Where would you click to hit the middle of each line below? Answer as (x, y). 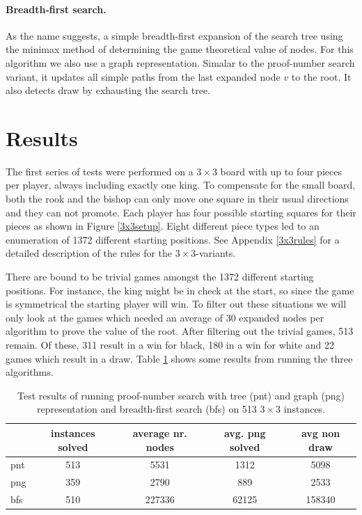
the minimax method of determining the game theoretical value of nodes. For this (180, 49)
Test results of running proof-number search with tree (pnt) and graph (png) (181, 395)
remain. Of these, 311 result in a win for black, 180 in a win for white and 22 (170, 345)
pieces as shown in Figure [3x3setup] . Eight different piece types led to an (163, 226)
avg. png (245, 433)
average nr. (160, 433)
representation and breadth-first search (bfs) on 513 (147, 409)
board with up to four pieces (281, 171)
